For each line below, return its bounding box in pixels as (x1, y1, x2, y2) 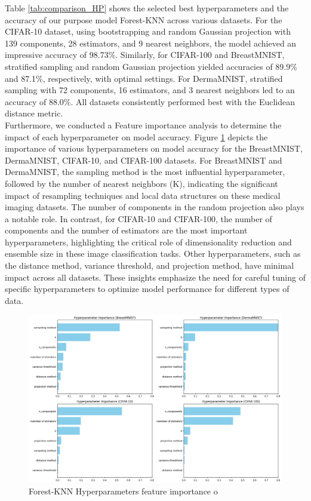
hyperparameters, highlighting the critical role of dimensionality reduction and (5, 235, 292, 248)
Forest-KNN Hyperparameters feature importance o (29, 485, 218, 497)
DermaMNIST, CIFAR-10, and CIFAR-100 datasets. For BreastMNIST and (5, 153, 282, 166)
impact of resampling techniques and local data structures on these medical (5, 189, 281, 201)
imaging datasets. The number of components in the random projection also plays (5, 201, 304, 213)
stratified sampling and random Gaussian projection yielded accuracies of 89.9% (5, 60, 297, 72)
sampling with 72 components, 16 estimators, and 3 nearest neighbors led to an (5, 84, 295, 96)
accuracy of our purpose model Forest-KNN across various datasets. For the (5, 13, 282, 26)
